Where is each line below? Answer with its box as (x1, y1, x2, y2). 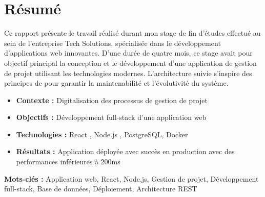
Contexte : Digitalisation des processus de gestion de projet (16, 94, 208, 105)
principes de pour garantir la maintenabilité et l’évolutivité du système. (4, 78, 229, 88)
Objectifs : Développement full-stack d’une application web (16, 112, 207, 122)
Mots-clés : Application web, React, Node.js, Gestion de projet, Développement (4, 173, 259, 184)
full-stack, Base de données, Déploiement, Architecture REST (4, 183, 197, 194)
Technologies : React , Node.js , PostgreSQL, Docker (16, 129, 188, 139)
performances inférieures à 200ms (16, 156, 120, 167)
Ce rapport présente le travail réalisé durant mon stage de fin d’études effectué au (4, 28, 261, 38)
